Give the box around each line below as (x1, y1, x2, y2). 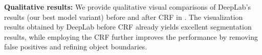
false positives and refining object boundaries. (4, 41, 147, 52)
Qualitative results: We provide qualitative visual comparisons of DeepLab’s (4, 2, 251, 12)
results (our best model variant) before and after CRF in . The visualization (4, 11, 243, 22)
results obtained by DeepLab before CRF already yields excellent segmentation (4, 21, 252, 32)
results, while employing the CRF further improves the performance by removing (4, 31, 258, 42)
